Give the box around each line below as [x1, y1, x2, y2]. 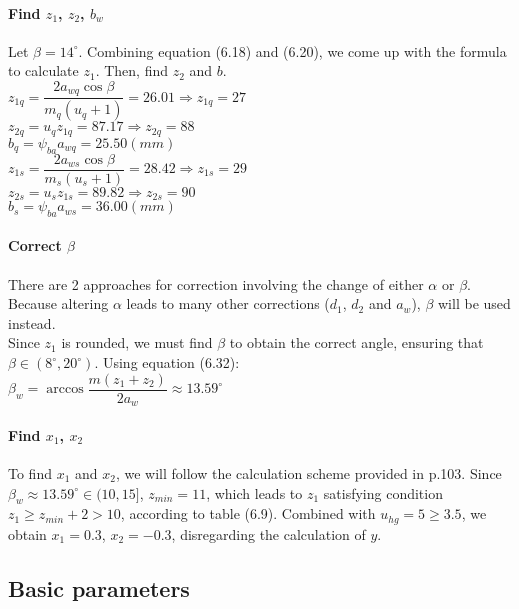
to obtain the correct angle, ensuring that [229, 332, 484, 353]
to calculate [8, 60, 79, 81]
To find [8, 462, 52, 483]
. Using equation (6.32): [94, 352, 240, 373]
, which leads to [206, 482, 303, 503]
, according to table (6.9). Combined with [120, 503, 376, 524]
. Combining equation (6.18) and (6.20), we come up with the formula [78, 40, 507, 61]
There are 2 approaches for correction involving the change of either [8, 273, 424, 294]
